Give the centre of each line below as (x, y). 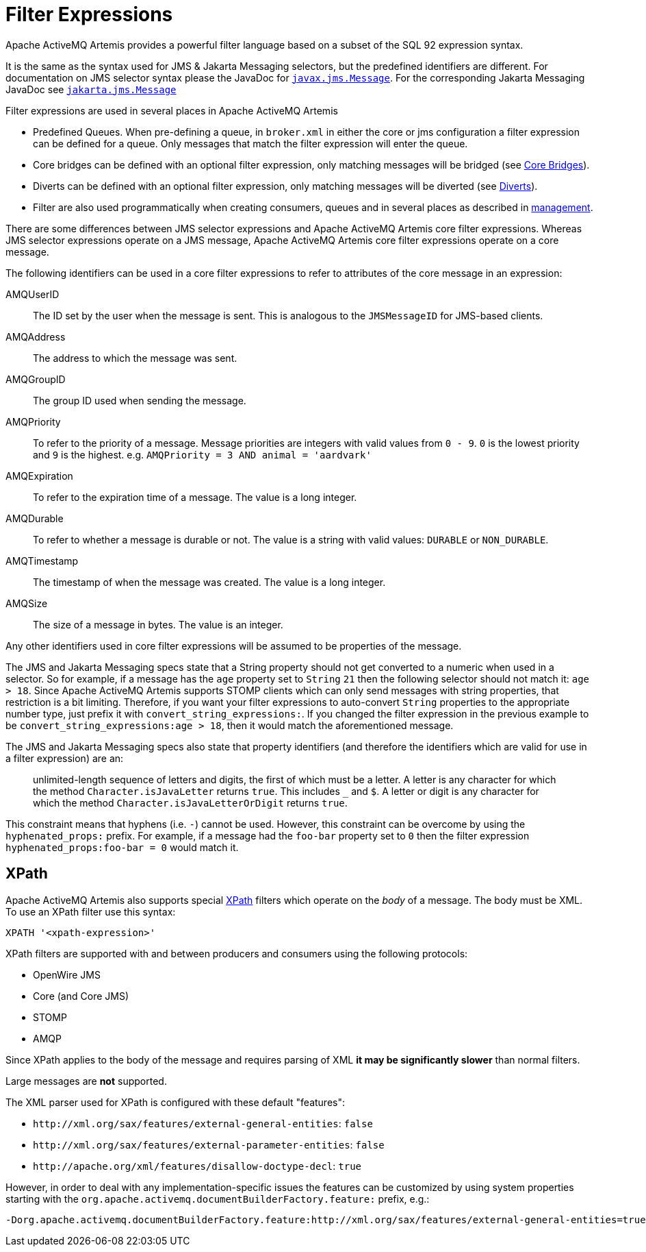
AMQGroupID (36, 379)
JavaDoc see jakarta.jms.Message (91, 89)
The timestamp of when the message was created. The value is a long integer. (209, 582)
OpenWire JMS (67, 974)
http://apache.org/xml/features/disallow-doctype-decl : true (197, 1166)
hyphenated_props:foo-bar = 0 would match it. (122, 847)
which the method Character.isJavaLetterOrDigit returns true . (190, 802)
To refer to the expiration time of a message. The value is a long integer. (195, 497)
